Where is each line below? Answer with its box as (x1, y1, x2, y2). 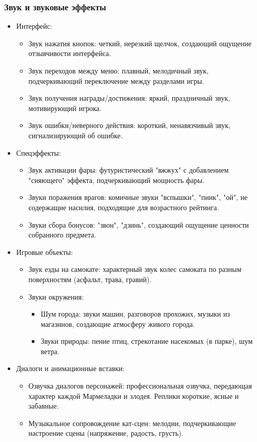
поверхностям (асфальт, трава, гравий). (28, 273, 152, 284)
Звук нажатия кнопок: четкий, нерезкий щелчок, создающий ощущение (28, 38, 252, 48)
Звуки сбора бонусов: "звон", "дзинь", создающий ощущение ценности (28, 219, 249, 230)
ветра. (41, 345, 60, 356)
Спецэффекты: (16, 147, 61, 158)
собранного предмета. (28, 229, 96, 240)
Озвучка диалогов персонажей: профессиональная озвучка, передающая (28, 380, 252, 391)
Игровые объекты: (16, 246, 73, 257)
